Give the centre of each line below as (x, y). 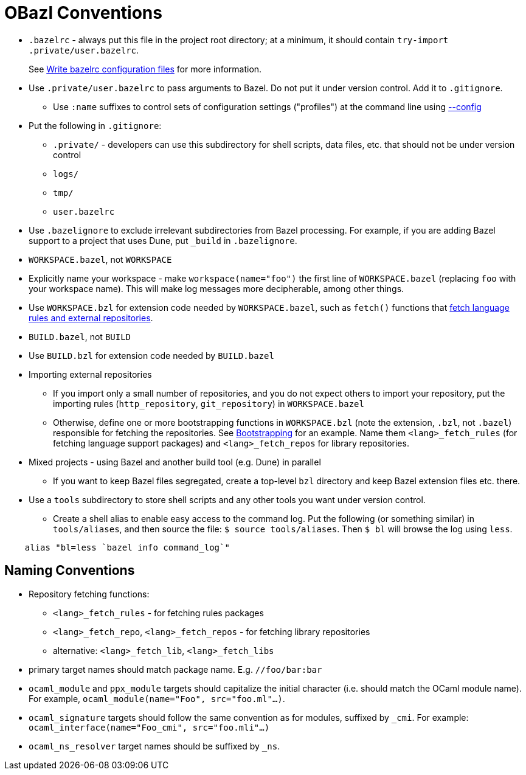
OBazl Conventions (83, 13)
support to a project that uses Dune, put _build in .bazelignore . (163, 240)
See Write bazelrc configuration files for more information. (145, 69)
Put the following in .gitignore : (95, 125)
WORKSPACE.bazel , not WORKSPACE (100, 259)
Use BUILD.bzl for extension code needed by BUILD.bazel (151, 355)
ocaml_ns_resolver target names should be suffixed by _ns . (154, 746)
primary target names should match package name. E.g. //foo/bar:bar (175, 669)
